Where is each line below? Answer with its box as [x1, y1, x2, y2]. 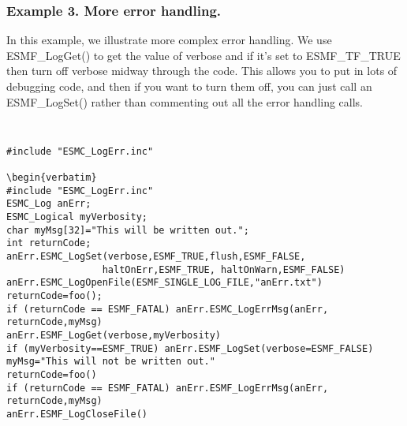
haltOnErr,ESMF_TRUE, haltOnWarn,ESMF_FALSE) [102, 263, 345, 275]
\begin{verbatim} [6, 172, 97, 184]
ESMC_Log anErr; [6, 198, 91, 210]
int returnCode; [6, 237, 91, 249]
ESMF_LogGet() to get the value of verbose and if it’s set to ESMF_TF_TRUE [6, 47, 401, 63]
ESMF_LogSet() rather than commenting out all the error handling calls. [6, 93, 364, 110]
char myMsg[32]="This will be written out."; [6, 224, 249, 236]
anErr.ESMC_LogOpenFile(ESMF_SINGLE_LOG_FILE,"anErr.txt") [6, 277, 323, 289]
